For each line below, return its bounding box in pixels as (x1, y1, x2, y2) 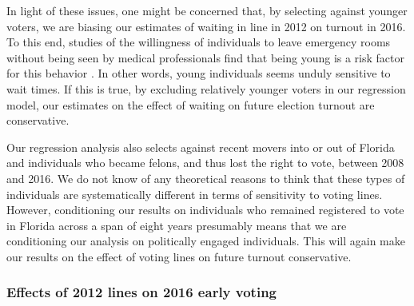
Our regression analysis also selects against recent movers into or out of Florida (6, 138, 395, 155)
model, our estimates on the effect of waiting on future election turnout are (6, 96, 375, 113)
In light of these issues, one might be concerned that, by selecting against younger (6, 2, 408, 18)
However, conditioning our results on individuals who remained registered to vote (6, 201, 404, 218)
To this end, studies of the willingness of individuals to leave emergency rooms (6, 34, 391, 50)
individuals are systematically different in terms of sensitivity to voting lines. (6, 185, 383, 202)
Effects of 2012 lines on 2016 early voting (6, 282, 277, 302)
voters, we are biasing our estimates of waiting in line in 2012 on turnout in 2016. (6, 18, 406, 34)
